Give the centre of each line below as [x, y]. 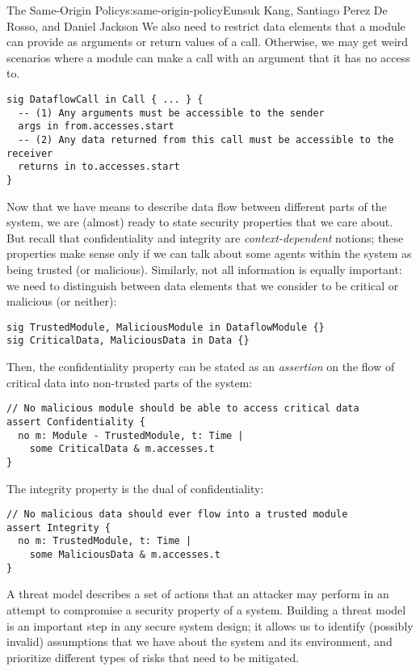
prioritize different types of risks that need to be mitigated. [153, 657]
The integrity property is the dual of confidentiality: [135, 488]
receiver [30, 153]
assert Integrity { [59, 528]
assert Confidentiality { [76, 422]
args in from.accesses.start [96, 127]
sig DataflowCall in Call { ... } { [105, 99]
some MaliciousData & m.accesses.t [125, 555]
